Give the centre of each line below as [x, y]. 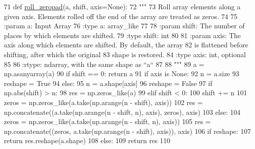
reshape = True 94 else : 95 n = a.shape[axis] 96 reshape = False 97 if [108, 83]
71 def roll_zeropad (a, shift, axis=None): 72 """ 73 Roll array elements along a [122, 6]
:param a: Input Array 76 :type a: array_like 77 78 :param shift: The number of [124, 26]
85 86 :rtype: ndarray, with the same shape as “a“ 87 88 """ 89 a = [104, 64]
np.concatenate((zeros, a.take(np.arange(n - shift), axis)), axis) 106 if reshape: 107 [127, 131]
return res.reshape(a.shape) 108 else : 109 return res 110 [87, 140]
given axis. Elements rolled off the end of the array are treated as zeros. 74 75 [121, 16]
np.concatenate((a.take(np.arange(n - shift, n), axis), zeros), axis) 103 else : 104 [122, 112]
